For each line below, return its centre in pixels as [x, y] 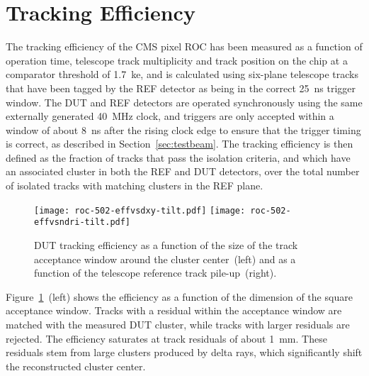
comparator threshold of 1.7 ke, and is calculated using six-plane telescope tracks [182, 74]
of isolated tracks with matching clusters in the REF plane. [135, 186]
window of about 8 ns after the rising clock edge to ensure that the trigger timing [183, 129]
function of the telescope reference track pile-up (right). [155, 273]
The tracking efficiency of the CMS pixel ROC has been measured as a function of [184, 46]
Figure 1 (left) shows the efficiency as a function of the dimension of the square [179, 296]
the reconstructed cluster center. [76, 366]
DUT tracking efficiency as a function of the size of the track [166, 244]
